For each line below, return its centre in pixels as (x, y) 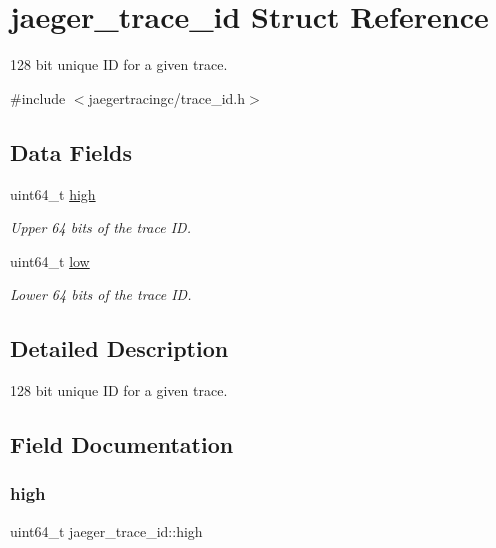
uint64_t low (50, 260)
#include (38, 97)
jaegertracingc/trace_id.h (167, 97)
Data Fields (71, 151)
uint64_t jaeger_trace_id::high (106, 530)
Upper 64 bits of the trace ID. (100, 227)
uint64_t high (53, 193)
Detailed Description (119, 348)
